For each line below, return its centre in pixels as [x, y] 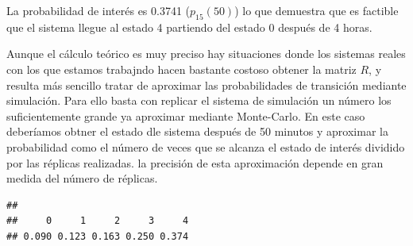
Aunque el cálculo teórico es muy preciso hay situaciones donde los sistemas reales [206, 54]
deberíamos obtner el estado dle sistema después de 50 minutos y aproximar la [197, 131]
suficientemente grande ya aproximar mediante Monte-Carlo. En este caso [186, 115]
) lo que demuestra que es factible [317, 10]
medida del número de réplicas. [82, 178]
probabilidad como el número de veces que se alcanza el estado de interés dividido [206, 146]
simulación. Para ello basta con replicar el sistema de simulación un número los [199, 100]
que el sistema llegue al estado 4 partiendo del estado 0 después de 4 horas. [189, 27]
